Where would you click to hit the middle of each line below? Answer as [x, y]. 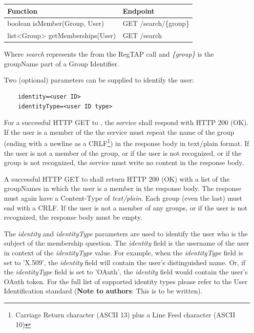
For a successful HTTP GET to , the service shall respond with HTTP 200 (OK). [126, 122]
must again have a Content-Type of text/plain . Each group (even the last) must [123, 198]
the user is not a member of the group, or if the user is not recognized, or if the [123, 153]
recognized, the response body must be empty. [73, 217]
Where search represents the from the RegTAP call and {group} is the [109, 54]
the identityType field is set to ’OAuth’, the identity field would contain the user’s [126, 272]
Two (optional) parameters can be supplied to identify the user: [99, 80]
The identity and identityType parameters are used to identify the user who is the [126, 233]
